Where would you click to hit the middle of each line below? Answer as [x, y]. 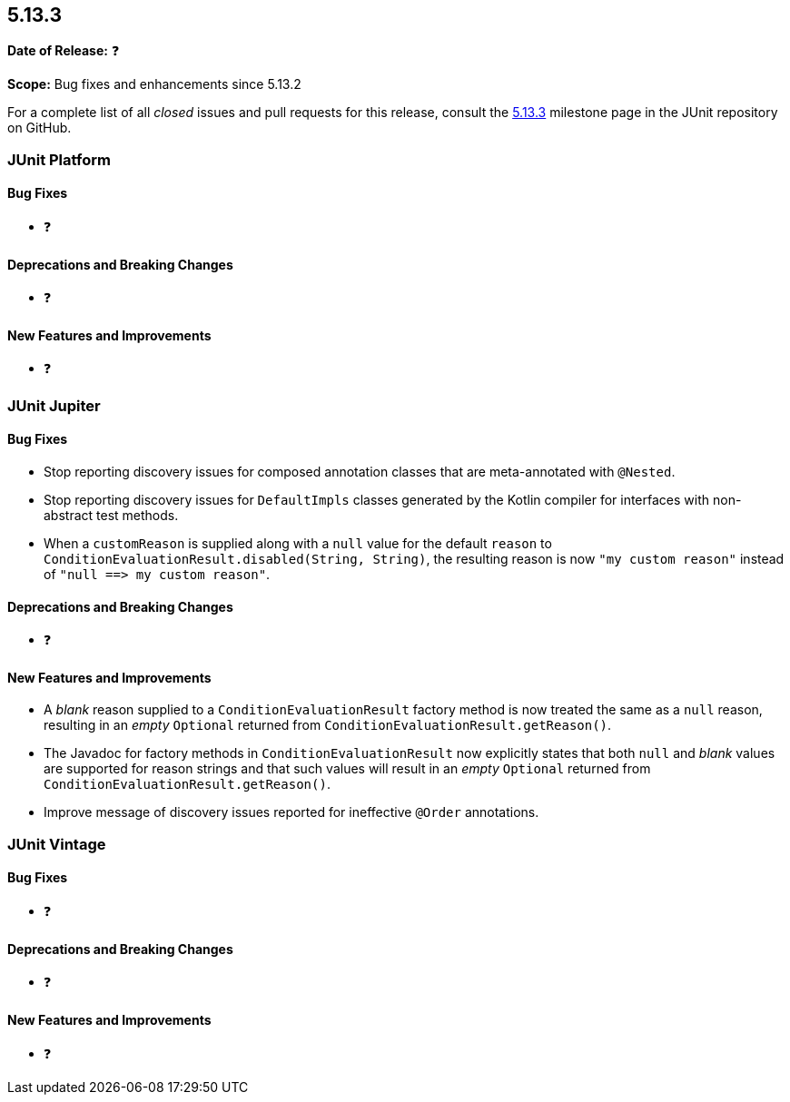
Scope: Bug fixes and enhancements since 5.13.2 [154, 84]
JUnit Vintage [57, 844]
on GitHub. [39, 128]
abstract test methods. [111, 516]
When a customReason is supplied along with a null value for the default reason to [298, 544]
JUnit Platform [59, 159]
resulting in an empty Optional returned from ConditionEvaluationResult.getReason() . [328, 725]
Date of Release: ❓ [64, 51]
